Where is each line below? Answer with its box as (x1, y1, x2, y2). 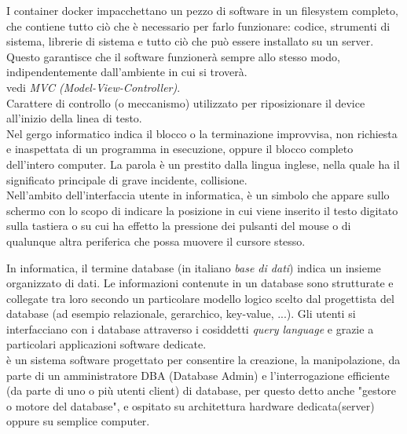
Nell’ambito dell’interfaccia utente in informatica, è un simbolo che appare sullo (6, 187, 390, 203)
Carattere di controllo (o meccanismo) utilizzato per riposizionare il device (6, 94, 365, 111)
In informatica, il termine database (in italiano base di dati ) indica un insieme (6, 259, 381, 275)
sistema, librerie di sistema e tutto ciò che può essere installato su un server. (6, 33, 374, 49)
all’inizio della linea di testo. (6, 110, 142, 126)
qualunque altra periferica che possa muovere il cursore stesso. (6, 232, 306, 249)
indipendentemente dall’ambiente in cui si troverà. (6, 64, 247, 80)
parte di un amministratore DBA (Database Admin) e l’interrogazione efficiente (6, 367, 390, 383)
